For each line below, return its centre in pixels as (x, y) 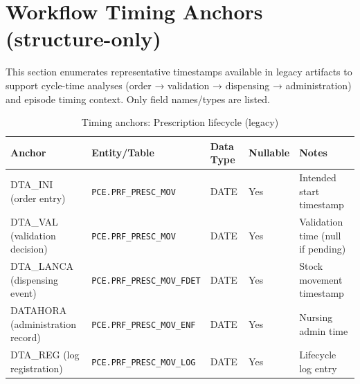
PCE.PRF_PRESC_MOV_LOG (144, 363)
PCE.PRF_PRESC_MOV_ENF (144, 325)
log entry (318, 368)
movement (321, 279)
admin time (324, 330)
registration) (37, 368)
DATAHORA (39, 310)
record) (26, 337)
